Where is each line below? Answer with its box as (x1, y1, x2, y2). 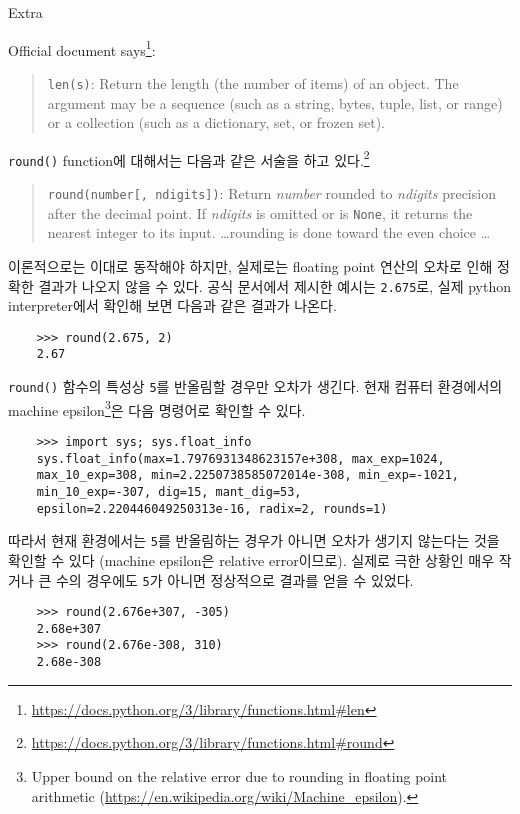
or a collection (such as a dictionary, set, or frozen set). (47, 112, 386, 133)
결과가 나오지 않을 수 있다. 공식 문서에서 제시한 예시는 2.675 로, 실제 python (38, 275, 511, 296)
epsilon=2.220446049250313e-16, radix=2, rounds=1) (36, 501, 388, 516)
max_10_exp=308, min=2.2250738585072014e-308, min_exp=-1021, (36, 468, 460, 483)
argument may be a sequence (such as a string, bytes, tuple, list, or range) (47, 92, 503, 113)
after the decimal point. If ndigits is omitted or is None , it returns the (47, 202, 473, 223)
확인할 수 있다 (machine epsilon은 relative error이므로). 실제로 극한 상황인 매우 (8, 549, 495, 570)
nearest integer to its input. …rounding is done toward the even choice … (47, 222, 491, 243)
